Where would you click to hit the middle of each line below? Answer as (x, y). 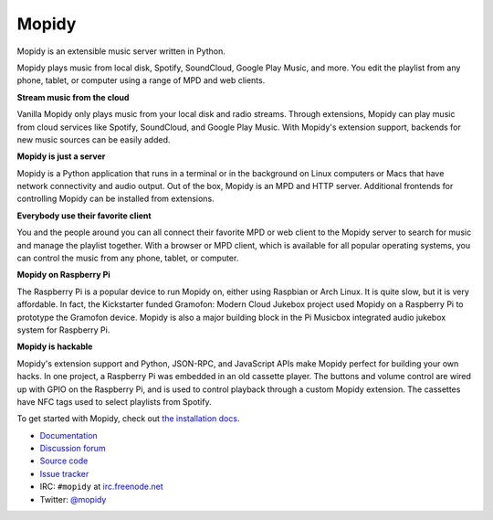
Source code (64, 461)
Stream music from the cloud (73, 97)
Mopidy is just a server (61, 156)
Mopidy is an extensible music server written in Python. (121, 51)
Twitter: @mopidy (73, 499)
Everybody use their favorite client (84, 216)
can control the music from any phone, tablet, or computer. (128, 258)
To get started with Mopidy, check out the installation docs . (128, 419)
